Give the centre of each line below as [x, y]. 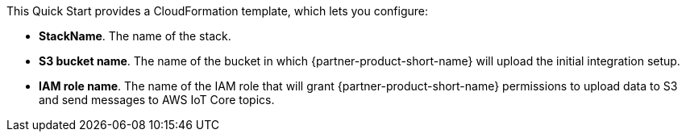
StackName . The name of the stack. [135, 36]
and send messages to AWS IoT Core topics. [157, 100]
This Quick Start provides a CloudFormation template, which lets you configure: [218, 11]
